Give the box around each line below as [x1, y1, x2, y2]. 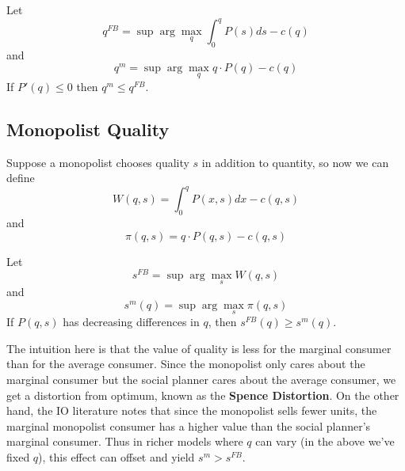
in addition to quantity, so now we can [201, 154, 389, 170]
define [6, 169, 35, 186]
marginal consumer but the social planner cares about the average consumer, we [6, 371, 396, 388]
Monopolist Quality [6, 116, 170, 141]
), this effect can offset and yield [38, 449, 195, 465]
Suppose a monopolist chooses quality [6, 154, 189, 170]
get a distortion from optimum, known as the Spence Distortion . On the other [6, 386, 399, 403]
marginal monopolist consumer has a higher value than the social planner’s [6, 417, 371, 434]
